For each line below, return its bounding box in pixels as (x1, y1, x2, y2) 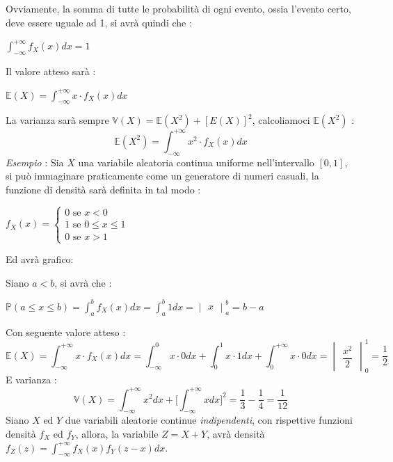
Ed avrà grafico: (6, 252, 74, 266)
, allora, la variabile (75, 426, 159, 440)
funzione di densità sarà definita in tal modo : (6, 182, 201, 196)
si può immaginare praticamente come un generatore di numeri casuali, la (6, 168, 319, 183)
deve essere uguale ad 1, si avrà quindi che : (6, 15, 192, 29)
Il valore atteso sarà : (6, 63, 96, 78)
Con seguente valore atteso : (6, 324, 126, 339)
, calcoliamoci (252, 113, 310, 127)
